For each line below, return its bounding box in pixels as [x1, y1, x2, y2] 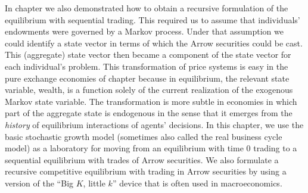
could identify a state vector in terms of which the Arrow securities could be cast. [5, 36, 303, 49]
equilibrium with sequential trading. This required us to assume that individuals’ [5, 13, 300, 26]
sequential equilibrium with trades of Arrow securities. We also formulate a [5, 153, 279, 166]
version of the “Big [5, 176, 74, 189]
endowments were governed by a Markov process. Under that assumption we [5, 25, 284, 38]
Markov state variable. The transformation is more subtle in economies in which [5, 95, 297, 107]
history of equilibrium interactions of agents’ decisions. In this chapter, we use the [5, 118, 304, 130]
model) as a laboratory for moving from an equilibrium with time [5, 142, 244, 154]
